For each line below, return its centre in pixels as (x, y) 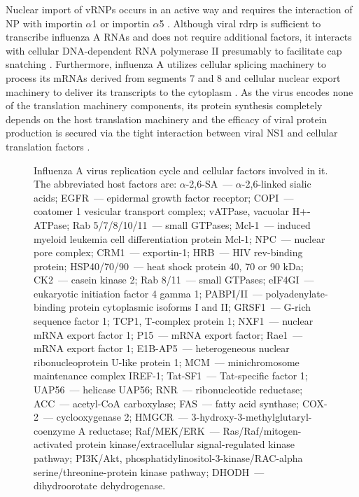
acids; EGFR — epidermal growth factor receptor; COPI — (164, 197)
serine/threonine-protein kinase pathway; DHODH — (149, 471)
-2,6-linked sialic (276, 184)
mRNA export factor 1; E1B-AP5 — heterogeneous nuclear (162, 348)
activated (53, 444)
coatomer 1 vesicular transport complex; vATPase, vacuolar (161, 211)
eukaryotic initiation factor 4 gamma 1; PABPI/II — (148, 293)
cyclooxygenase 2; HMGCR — (122, 417)
